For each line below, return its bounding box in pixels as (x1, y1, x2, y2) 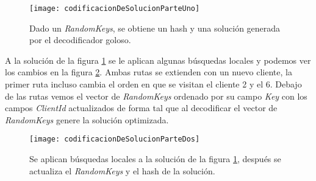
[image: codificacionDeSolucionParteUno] (29, 4, 200, 13)
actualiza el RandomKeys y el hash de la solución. (29, 164, 215, 177)
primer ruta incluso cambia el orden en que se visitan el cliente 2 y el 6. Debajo (5, 78, 302, 90)
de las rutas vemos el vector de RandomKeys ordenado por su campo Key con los (5, 89, 307, 102)
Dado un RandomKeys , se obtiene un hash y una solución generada (29, 21, 281, 34)
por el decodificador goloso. (29, 33, 131, 46)
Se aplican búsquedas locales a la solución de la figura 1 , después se (29, 152, 281, 165)
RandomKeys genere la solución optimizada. (5, 113, 169, 126)
